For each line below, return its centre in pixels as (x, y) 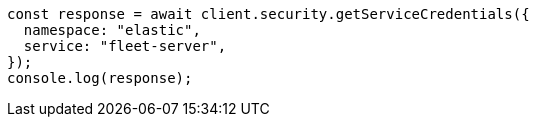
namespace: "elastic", (112, 30)
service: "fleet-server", (125, 46)
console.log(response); (100, 78)
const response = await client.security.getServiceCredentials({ (268, 14)
